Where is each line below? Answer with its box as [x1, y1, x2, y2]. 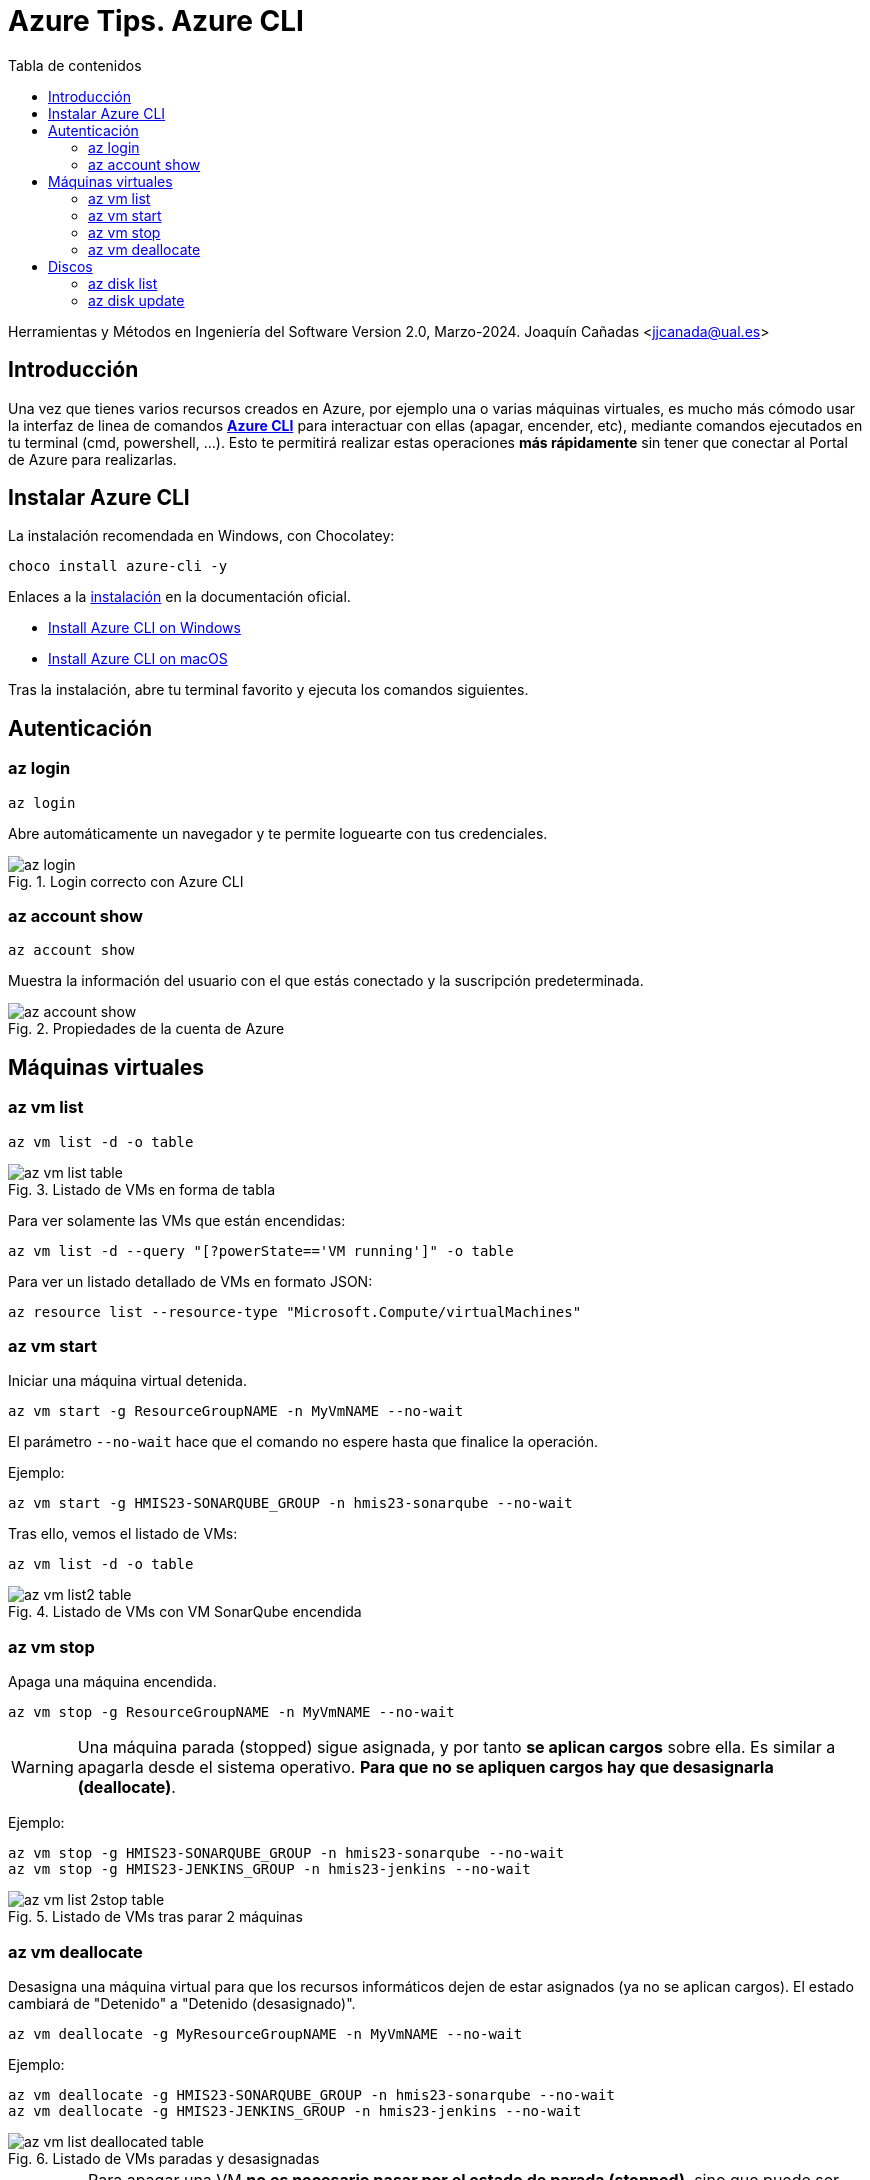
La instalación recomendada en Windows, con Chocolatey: [8, 527, 395, 545]
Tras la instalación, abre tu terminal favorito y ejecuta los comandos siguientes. [8, 681, 529, 699]
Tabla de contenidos [8, 56, 142, 74]
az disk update [88, 291, 185, 309]
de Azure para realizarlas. [8, 450, 177, 468]
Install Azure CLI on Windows [48, 619, 241, 637]
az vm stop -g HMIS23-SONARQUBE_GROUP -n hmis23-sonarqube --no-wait [8, 1845, 565, 1862]
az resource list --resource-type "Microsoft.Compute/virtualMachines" [8, 1303, 582, 1320]
